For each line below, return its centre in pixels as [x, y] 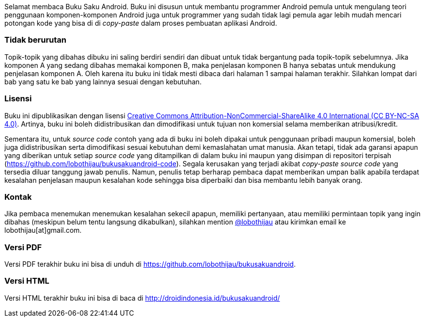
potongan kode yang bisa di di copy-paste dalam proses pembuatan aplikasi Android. [141, 23]
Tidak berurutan [36, 40]
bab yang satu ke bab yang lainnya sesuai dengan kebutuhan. [103, 81]
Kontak [18, 197]
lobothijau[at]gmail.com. [43, 230]
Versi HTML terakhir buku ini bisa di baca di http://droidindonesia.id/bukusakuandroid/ [142, 298]
